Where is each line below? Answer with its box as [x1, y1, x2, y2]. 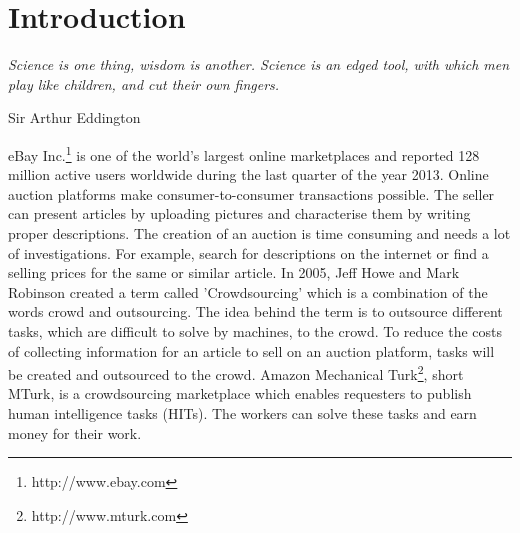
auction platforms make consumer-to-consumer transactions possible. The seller [8, 183, 495, 204]
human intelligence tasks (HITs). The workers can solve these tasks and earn [8, 402, 477, 423]
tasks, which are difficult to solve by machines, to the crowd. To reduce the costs [8, 320, 503, 341]
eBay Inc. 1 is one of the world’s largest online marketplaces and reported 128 [8, 141, 480, 165]
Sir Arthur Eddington [8, 107, 141, 128]
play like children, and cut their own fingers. [8, 73, 280, 94]
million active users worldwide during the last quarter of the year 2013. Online [8, 164, 489, 185]
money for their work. [8, 422, 142, 443]
